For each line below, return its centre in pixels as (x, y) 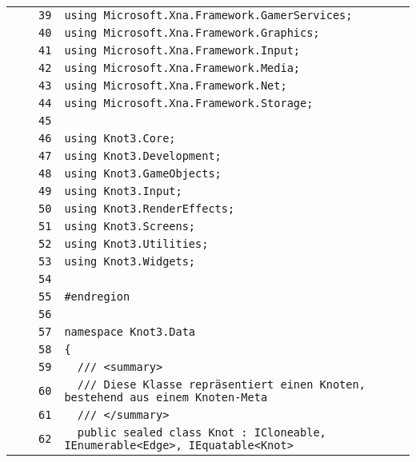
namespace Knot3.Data (130, 332)
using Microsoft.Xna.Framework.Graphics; (192, 33)
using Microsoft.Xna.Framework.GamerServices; (208, 15)
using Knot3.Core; (120, 138)
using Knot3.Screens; (130, 226)
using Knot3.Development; (143, 156)
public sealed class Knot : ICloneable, (202, 432)
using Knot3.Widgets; (130, 261)
